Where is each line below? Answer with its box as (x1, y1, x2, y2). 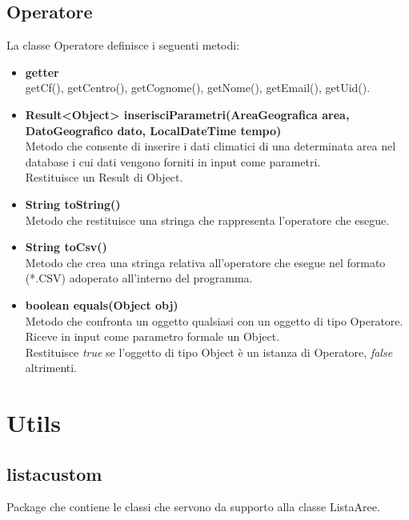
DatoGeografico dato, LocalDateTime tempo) (25, 122, 282, 138)
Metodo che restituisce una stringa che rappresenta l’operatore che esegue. (25, 211, 390, 228)
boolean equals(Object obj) (25, 296, 178, 313)
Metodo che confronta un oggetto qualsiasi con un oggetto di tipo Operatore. (25, 312, 403, 329)
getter (25, 63, 59, 80)
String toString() (25, 195, 121, 212)
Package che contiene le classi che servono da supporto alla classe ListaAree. (6, 498, 380, 515)
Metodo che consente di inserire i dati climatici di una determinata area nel (25, 138, 396, 154)
